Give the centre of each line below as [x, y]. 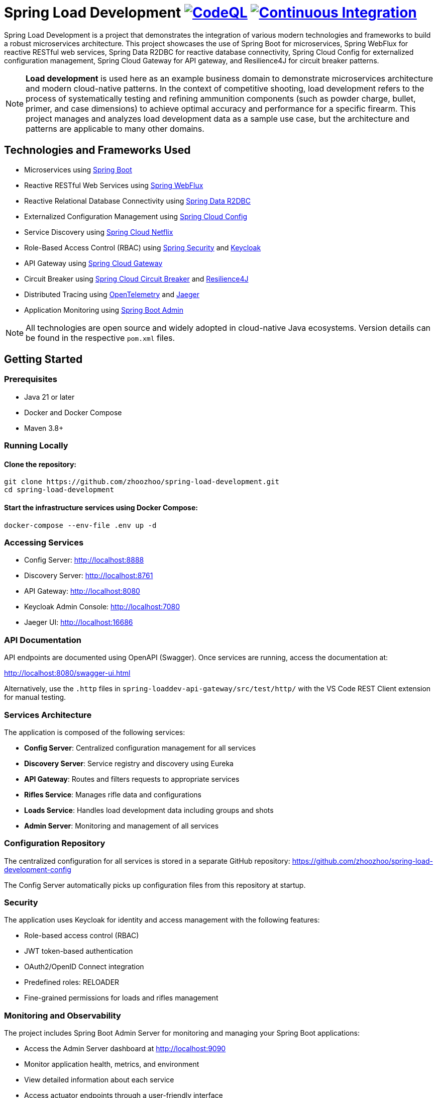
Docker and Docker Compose [73, 412]
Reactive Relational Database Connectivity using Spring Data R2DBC [137, 201]
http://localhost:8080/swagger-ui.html [67, 673]
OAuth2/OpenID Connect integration [84, 967]
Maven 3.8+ [44, 428]
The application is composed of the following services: [95, 732]
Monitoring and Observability [63, 1015]
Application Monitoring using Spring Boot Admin [104, 310]
